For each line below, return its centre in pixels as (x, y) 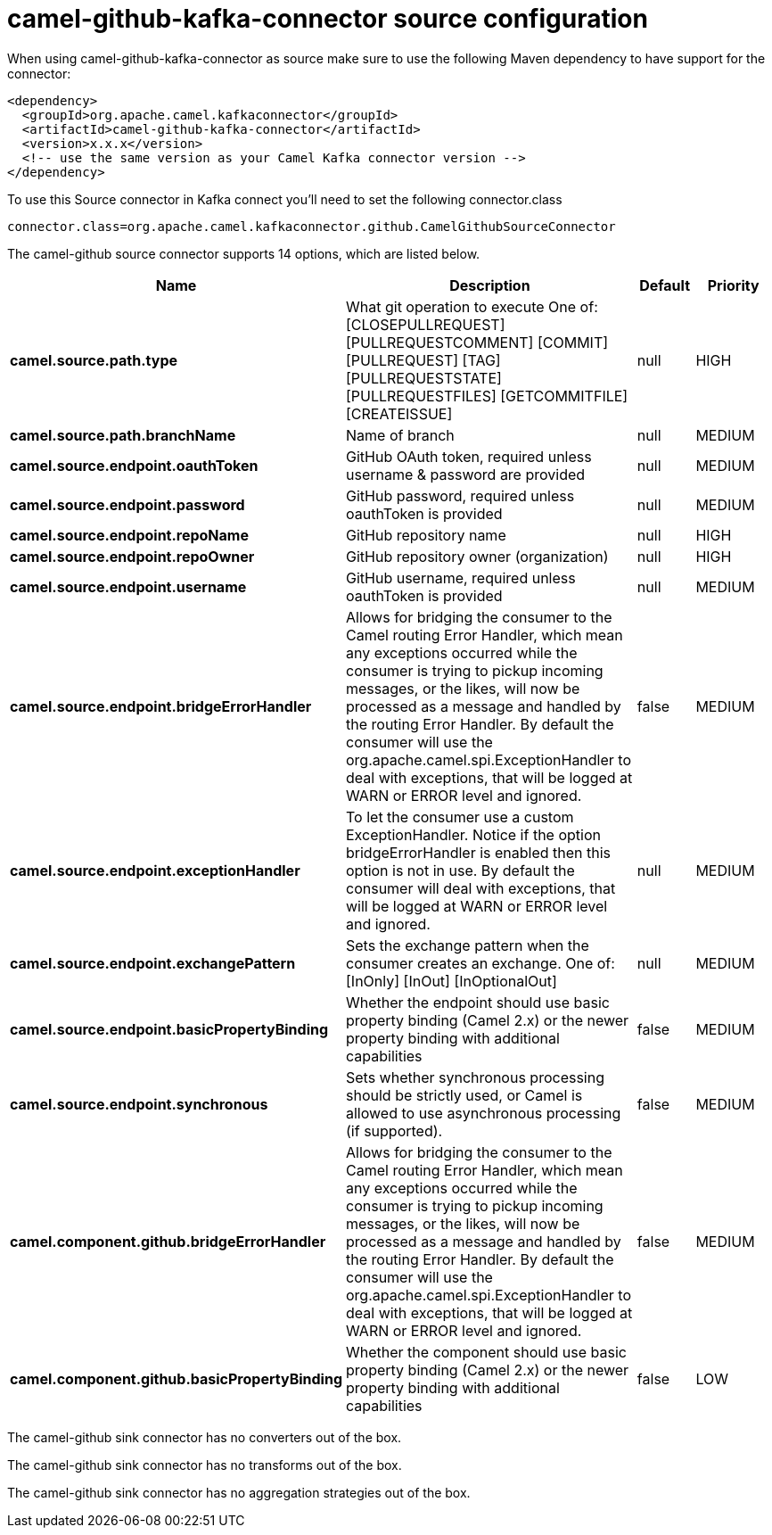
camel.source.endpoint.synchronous (139, 1104)
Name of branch (400, 435)
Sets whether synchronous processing (475, 1077)
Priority (733, 285)
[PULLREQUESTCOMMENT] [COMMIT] (477, 342)
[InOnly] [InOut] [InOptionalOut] (452, 981)
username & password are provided (466, 474)
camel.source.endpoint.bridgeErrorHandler (161, 706)
